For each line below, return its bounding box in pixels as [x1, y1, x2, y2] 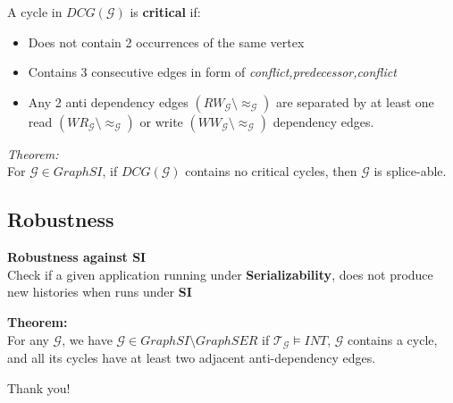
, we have [62, 330, 113, 348]
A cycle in [7, 3, 63, 21]
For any [7, 330, 49, 348]
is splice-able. [373, 162, 447, 181]
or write [139, 112, 183, 130]
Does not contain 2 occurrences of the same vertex [28, 32, 305, 51]
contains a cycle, [348, 330, 438, 348]
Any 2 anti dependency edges [28, 92, 189, 111]
